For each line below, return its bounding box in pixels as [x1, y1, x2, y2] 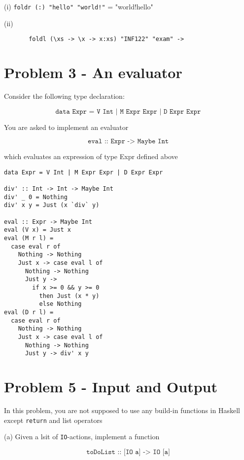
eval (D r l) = [4, 308, 54, 316]
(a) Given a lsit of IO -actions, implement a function [4, 431, 160, 442]
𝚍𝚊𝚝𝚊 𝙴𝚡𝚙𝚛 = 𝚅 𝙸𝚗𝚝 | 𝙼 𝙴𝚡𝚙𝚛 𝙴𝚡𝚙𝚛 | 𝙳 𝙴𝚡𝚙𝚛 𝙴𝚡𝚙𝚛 [55, 108, 201, 115]
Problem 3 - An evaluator [4, 62, 182, 83]
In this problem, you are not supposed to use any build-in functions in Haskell [4, 405, 240, 416]
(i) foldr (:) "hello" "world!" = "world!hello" [4, 1, 153, 11]
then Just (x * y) [39, 292, 100, 299]
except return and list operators [4, 415, 103, 425]
